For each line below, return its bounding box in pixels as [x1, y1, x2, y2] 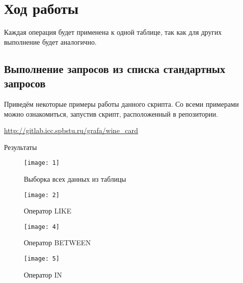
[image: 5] [24, 255, 60, 263]
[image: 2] [24, 191, 60, 199]
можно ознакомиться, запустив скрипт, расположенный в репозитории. [4, 108, 218, 119]
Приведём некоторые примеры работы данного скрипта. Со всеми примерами [4, 98, 239, 109]
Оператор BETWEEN [24, 237, 91, 248]
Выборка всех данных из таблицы [24, 173, 126, 184]
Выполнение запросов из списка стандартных [4, 61, 226, 76]
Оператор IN [24, 269, 62, 280]
